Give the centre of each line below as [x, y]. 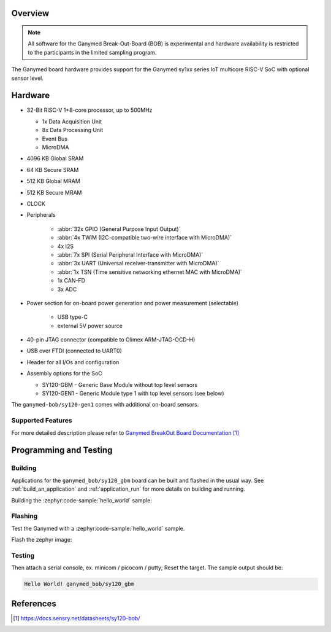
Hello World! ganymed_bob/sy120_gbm [79, 584]
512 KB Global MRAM [54, 181]
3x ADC [67, 289]
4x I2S [65, 246]
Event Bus [55, 139]
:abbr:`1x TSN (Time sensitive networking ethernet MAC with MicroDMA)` [150, 272]
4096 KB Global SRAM [55, 158]
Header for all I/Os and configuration [73, 362]
